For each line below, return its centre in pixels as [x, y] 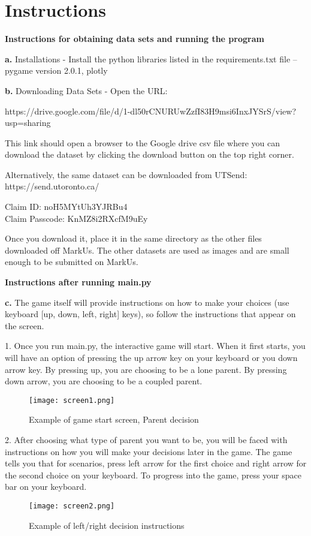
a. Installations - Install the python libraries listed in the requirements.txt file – [151, 58]
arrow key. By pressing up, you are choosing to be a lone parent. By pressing [146, 369]
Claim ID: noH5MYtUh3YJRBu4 [66, 207]
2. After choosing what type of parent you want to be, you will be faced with [146, 440]
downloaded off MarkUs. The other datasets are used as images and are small [147, 250]
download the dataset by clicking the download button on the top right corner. [150, 154]
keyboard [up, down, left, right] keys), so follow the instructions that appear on [150, 314]
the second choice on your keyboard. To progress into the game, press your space [153, 475]
